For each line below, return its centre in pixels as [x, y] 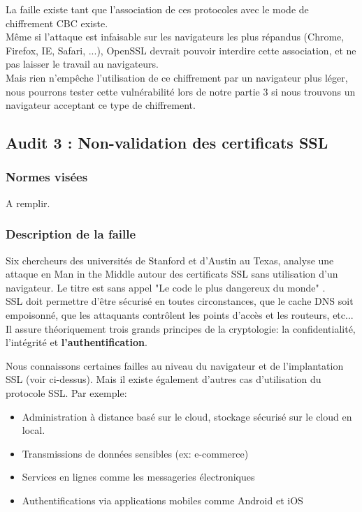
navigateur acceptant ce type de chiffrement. [101, 105]
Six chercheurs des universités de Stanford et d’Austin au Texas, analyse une [170, 260]
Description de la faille [71, 234]
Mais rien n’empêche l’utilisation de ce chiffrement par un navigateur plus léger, [177, 77]
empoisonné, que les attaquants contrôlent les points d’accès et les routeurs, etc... [180, 314]
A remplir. [28, 203]
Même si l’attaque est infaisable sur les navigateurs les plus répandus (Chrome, [175, 37]
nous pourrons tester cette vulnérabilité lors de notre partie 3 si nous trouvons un [181, 91]
